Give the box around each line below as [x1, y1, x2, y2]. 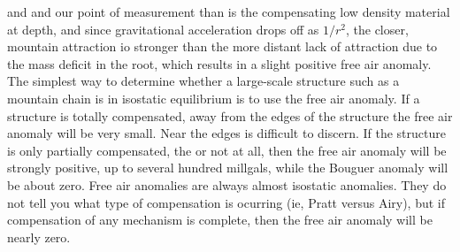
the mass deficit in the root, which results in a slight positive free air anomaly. [7, 54, 432, 73]
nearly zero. [7, 227, 71, 246]
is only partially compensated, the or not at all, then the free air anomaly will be [7, 141, 447, 159]
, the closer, [345, 19, 409, 38]
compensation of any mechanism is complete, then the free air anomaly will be [7, 210, 433, 229]
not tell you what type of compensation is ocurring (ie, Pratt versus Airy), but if [7, 193, 446, 211]
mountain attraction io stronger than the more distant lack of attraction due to [7, 37, 438, 56]
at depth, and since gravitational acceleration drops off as [7, 19, 319, 38]
